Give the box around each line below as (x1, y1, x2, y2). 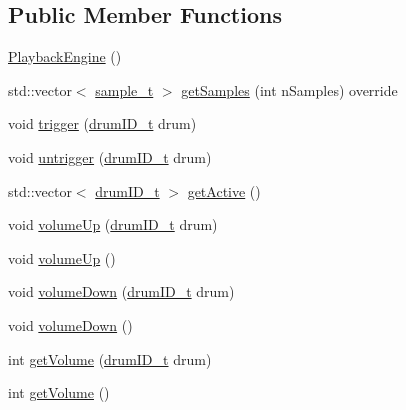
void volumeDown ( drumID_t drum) (8, 281, 235, 302)
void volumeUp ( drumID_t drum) (8, 214, 218, 235)
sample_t (95, 79, 154, 100)
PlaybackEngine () (8, 46, 122, 67)
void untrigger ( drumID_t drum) (8, 146, 212, 167)
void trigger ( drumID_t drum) (8, 113, 197, 134)
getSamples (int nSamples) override (181, 79, 398, 100)
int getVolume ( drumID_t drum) (8, 348, 212, 369)
